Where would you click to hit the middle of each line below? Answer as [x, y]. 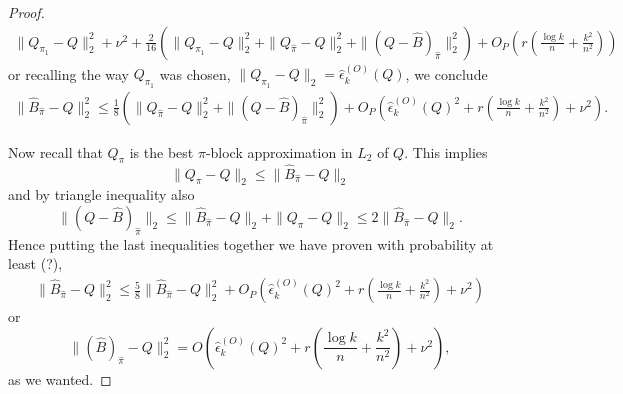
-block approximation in [279, 151]
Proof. [26, 12]
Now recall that [55, 151]
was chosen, [195, 73]
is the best [161, 151]
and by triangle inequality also [101, 194]
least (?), [35, 263]
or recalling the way [69, 73]
